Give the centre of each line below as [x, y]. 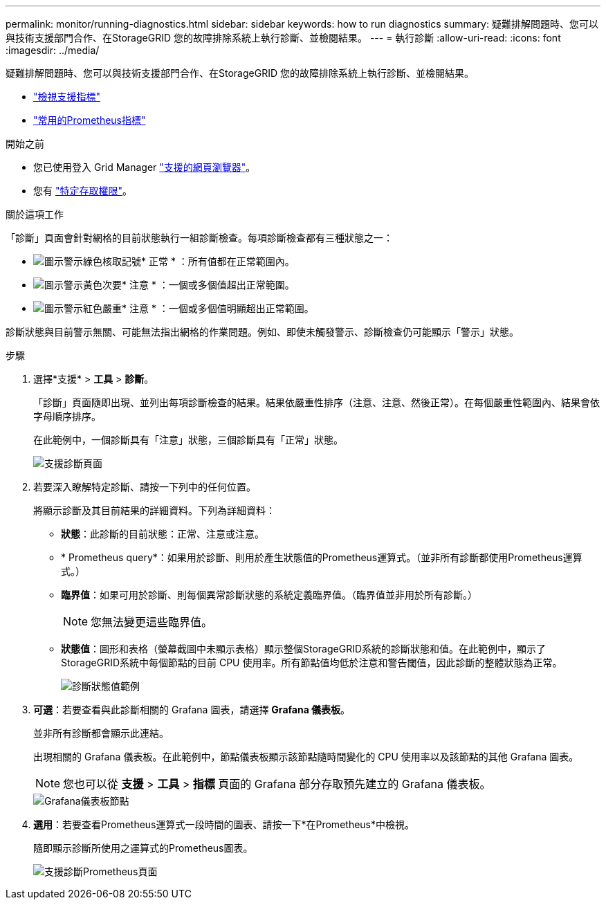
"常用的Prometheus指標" [90, 120]
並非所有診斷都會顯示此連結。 [101, 733]
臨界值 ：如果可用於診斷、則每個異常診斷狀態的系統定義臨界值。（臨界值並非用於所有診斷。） [269, 595]
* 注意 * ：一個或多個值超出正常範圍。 [208, 285]
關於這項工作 [35, 214]
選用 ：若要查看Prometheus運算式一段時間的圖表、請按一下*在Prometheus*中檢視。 [224, 824]
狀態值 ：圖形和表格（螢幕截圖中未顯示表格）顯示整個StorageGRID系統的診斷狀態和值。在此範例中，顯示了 [304, 649]
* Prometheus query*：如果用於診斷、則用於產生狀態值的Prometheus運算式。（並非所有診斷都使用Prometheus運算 [322, 557]
